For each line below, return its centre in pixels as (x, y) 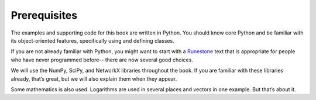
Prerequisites (44, 15)
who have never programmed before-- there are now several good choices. (102, 60)
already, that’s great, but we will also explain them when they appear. (94, 78)
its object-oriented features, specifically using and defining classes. (93, 40)
